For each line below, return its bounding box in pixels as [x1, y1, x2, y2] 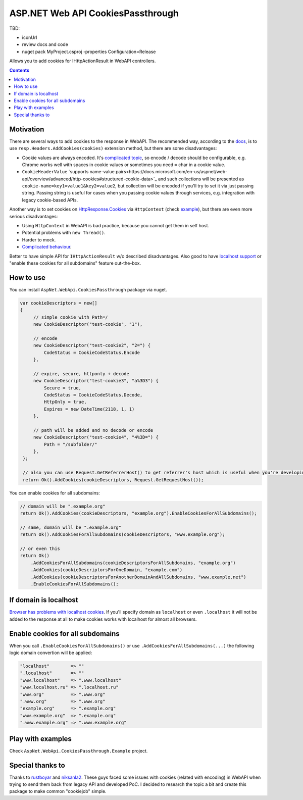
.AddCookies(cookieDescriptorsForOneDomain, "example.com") [30, 567, 183, 573]
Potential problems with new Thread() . [22, 230, 106, 236]
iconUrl [22, 34, 37, 40]
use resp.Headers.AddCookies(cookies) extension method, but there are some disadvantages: [9, 145, 217, 152]
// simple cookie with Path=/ [33, 314, 108, 320]
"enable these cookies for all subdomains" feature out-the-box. [9, 260, 141, 266]
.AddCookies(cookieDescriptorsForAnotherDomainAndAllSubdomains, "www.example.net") [30, 574, 247, 580]
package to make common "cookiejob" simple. [9, 788, 107, 794]
